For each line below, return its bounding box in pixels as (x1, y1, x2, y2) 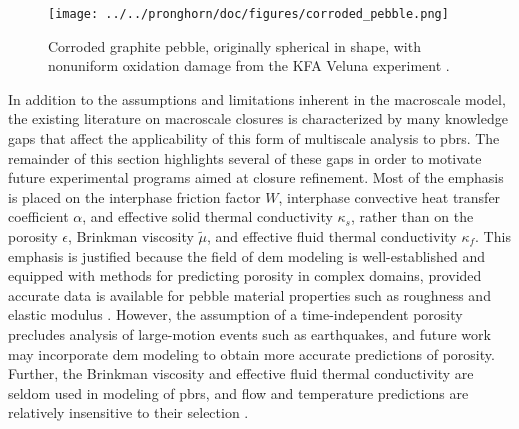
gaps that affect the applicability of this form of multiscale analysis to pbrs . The (8, 128, 500, 149)
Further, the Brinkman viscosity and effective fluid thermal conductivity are (8, 363, 474, 384)
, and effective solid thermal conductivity (82, 206, 333, 227)
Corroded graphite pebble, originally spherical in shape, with (48, 35, 421, 56)
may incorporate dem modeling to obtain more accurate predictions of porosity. (8, 343, 495, 364)
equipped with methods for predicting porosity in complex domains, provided (8, 265, 482, 286)
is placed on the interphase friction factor (8, 186, 261, 207)
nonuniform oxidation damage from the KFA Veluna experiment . (48, 55, 450, 76)
